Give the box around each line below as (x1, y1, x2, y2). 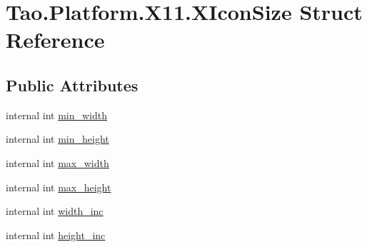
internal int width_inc (6, 203, 104, 218)
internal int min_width (6, 107, 108, 122)
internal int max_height (6, 179, 111, 194)
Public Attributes (6, 74, 139, 96)
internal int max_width (6, 155, 109, 170)
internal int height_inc (6, 227, 106, 242)
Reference (6, 25, 105, 54)
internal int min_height (6, 131, 109, 146)
